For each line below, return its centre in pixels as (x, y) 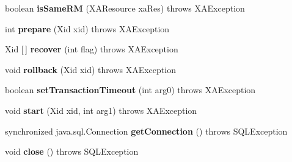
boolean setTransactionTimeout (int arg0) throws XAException (130, 90)
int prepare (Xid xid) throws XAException (87, 28)
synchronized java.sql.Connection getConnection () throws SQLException (146, 131)
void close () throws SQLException (72, 151)
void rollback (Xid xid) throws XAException (90, 69)
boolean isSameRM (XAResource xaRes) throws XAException (125, 8)
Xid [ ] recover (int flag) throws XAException (92, 49)
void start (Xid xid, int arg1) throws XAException (101, 110)
